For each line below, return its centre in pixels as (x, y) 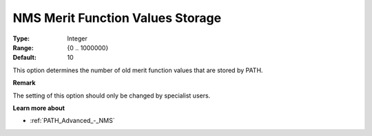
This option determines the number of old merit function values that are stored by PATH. (138, 70)
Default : (25, 58)
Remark (24, 83)
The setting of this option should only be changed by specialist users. (112, 95)
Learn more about (39, 108)
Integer (77, 38)
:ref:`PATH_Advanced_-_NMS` (72, 121)
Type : (21, 38)
